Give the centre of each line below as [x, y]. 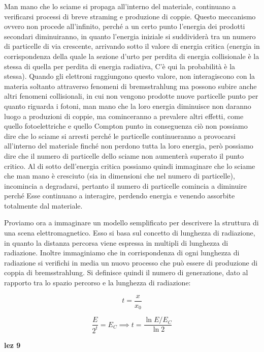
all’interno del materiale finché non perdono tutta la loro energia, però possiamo [129, 146]
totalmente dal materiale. [43, 205]
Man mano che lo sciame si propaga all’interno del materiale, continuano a [120, 6]
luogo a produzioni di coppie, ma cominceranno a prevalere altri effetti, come [124, 116]
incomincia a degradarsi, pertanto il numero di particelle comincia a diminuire [125, 185]
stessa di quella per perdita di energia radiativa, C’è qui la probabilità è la [120, 66]
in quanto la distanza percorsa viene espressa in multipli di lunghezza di [116, 242]
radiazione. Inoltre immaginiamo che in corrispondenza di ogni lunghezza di [122, 253]
